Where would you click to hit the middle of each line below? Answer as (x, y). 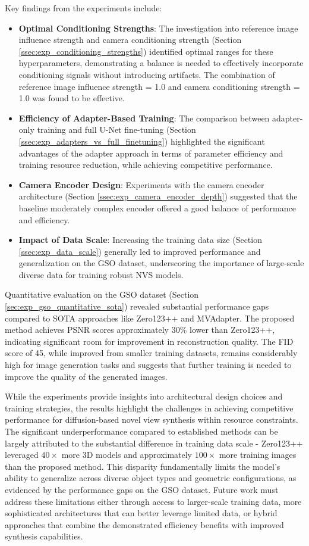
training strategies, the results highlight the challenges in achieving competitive (149, 408)
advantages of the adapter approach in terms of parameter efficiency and (151, 153)
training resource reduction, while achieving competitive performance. (146, 165)
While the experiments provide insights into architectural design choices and (144, 396)
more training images (258, 455)
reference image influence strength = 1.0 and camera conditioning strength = (159, 86)
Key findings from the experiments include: (83, 8)
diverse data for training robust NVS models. (101, 274)
